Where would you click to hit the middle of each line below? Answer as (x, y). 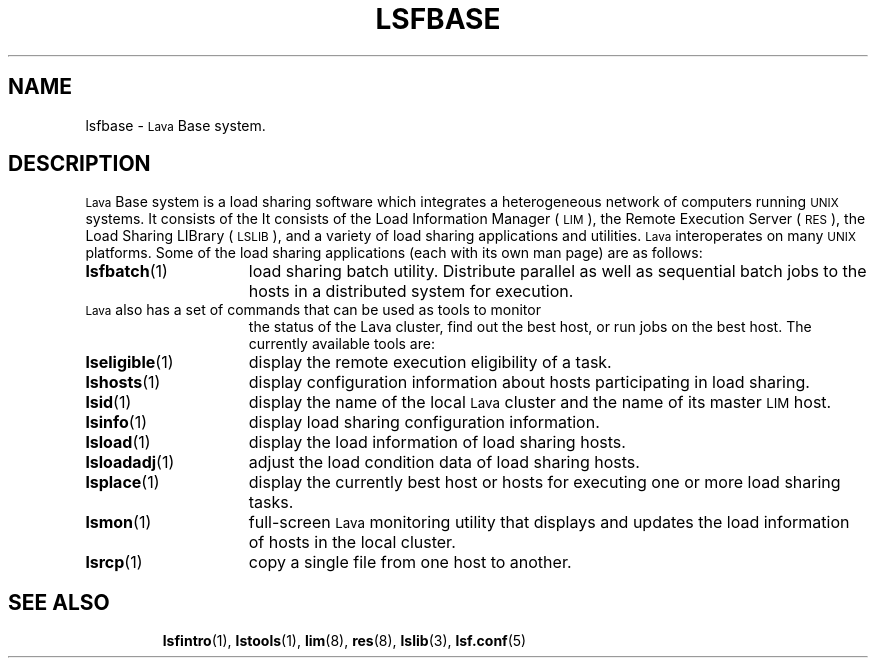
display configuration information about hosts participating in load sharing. (529, 382)
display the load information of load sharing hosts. (437, 442)
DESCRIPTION (79, 164)
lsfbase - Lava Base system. (175, 125)
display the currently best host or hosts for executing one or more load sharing (544, 482)
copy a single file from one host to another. (410, 562)
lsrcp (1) (114, 562)
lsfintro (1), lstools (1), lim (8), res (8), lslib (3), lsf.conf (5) (344, 641)
